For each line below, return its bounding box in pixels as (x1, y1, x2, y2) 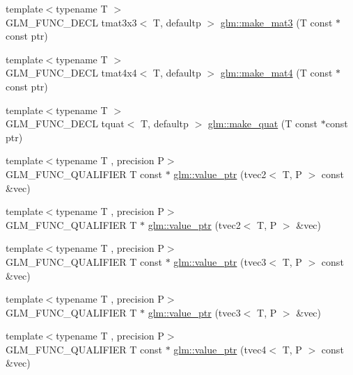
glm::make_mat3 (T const (220, 15, 333, 29)
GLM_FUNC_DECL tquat (6, 116, 125, 131)
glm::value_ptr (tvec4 (173, 342, 267, 356)
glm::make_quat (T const (207, 116, 318, 131)
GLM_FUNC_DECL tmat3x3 (6, 15, 137, 29)
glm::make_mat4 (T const (220, 65, 333, 80)
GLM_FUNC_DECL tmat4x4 (6, 65, 137, 80)
